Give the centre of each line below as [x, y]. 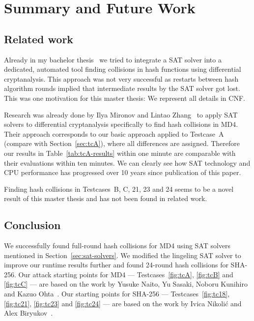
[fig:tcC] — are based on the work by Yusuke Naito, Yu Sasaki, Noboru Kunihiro [126, 284]
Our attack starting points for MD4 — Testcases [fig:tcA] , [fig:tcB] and [126, 274]
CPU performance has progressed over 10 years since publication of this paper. [123, 172]
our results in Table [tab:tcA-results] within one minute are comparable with [120, 153]
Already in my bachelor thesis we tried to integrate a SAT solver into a [113, 59]
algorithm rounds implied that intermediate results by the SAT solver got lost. [122, 88]
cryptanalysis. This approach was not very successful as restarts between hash [121, 78]
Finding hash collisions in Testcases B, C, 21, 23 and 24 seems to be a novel [119, 189]
